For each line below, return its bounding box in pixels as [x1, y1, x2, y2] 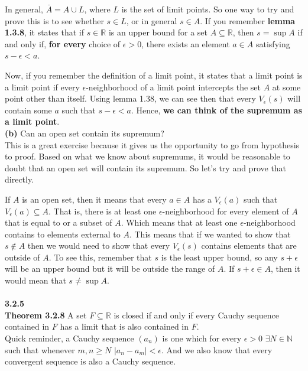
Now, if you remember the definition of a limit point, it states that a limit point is [5, 69, 303, 81]
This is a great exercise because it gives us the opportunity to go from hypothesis [5, 138, 300, 151]
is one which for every [162, 332, 242, 344]
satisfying [255, 37, 290, 50]
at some [272, 80, 301, 93]
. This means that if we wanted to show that [129, 227, 291, 240]
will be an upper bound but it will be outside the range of [5, 262, 215, 275]
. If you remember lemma [200, 14, 296, 27]
